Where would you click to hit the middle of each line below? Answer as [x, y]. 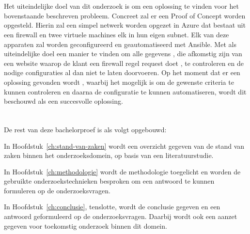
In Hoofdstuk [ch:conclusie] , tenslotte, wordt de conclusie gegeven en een [112, 207]
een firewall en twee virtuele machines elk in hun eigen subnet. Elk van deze [117, 34]
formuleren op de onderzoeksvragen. [57, 190]
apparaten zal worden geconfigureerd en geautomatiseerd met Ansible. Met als [120, 44]
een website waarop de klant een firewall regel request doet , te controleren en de [124, 63]
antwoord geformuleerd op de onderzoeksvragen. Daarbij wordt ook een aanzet [121, 216]
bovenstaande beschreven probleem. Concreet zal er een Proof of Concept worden [125, 15]
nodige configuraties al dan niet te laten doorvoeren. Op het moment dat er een [122, 72]
